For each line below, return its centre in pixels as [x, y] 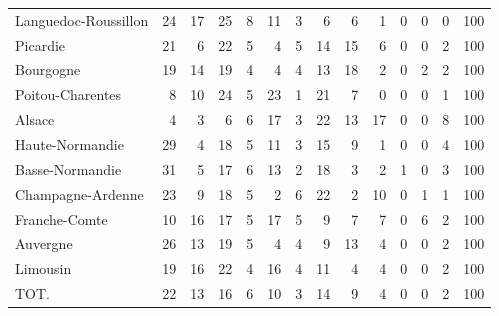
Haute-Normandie [69, 143]
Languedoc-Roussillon [82, 19]
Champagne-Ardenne [79, 193]
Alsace [35, 119]
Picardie [40, 44]
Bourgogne [48, 69]
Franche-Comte [61, 218]
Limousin [43, 268]
